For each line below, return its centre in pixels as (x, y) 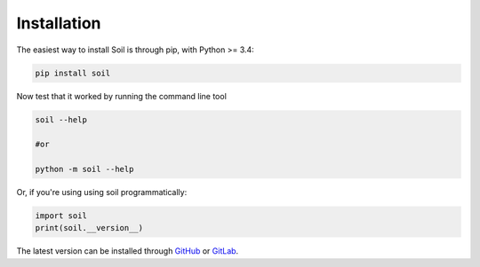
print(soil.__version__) (89, 228)
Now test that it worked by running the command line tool (121, 96)
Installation (59, 23)
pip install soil (73, 73)
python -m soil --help (84, 169)
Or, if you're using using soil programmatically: (102, 192)
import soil (61, 216)
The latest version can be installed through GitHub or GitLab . (128, 251)
